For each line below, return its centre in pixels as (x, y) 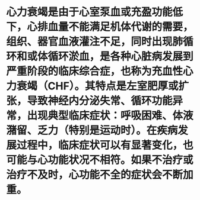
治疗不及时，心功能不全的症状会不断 (95, 175)
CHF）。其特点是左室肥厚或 (113, 86)
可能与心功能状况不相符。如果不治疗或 (100, 160)
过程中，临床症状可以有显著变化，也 (105, 145)
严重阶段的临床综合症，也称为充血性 (95, 71)
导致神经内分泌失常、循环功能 (100, 101)
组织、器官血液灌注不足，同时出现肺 (95, 42)
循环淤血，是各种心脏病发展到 (121, 57)
